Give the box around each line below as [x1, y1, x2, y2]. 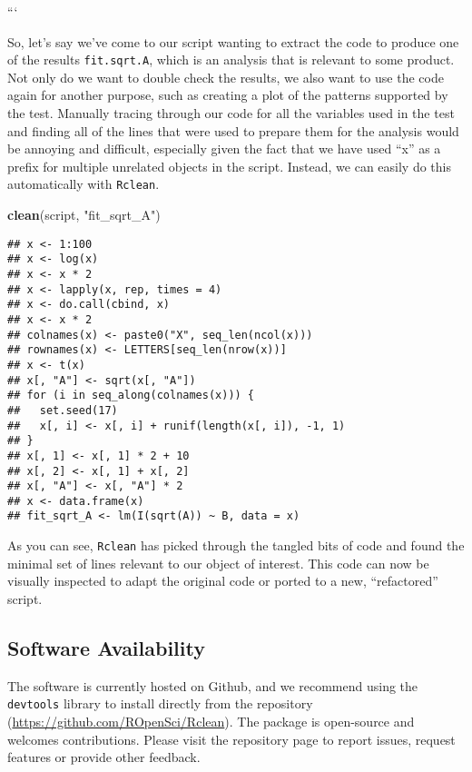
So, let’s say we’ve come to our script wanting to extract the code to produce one [7, 32, 459, 51]
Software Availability [7, 633, 205, 661]
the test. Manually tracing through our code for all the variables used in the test [7, 104, 455, 123]
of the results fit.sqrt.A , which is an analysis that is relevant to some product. [7, 50, 455, 69]
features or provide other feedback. [7, 747, 201, 767]
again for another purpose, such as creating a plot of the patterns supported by [7, 85, 448, 104]
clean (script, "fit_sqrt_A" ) [7, 205, 161, 224]
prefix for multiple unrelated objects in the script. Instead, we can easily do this [7, 156, 451, 175]
